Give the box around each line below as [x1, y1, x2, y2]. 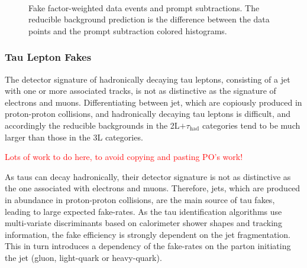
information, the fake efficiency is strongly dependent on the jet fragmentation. [5, 228, 290, 240]
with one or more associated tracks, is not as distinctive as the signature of [5, 84, 276, 97]
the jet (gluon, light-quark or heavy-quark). [5, 251, 162, 263]
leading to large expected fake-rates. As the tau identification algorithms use [5, 205, 282, 217]
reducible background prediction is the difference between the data [28, 13, 270, 25]
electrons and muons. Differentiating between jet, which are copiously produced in [5, 96, 302, 108]
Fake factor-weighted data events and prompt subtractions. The [28, 1, 260, 14]
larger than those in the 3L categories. [5, 130, 143, 143]
